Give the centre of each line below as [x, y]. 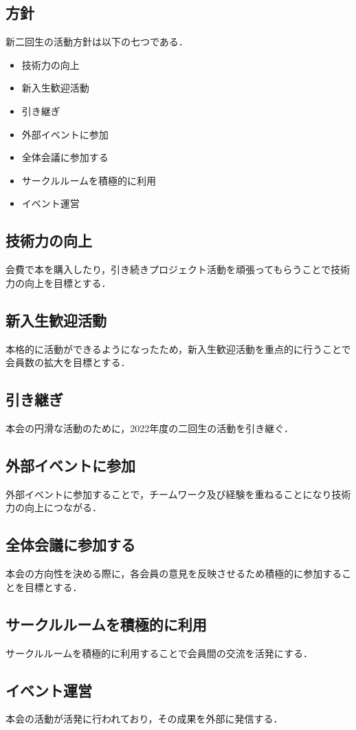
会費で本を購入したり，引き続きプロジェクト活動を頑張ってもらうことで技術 [178, 269]
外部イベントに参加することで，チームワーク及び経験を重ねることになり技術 [178, 494]
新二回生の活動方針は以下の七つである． [97, 42]
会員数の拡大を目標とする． [68, 362]
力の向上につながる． [54, 507]
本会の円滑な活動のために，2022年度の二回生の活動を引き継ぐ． [149, 428]
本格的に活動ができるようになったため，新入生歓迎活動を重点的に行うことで [178, 348]
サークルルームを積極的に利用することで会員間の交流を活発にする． [159, 653]
